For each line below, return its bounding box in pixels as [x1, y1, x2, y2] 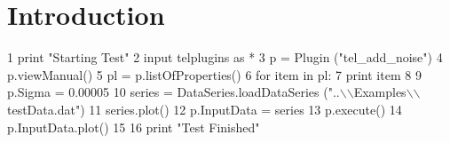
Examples [353, 83, 407, 101]
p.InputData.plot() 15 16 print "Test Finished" [7, 117, 260, 136]
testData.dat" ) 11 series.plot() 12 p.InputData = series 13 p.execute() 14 [7, 99, 402, 118]
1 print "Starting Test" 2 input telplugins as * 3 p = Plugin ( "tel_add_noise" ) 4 [7, 48, 443, 67]
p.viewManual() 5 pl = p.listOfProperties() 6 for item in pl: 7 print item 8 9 [7, 65, 422, 83]
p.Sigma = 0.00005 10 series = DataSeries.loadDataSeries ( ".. [7, 83, 340, 101]
